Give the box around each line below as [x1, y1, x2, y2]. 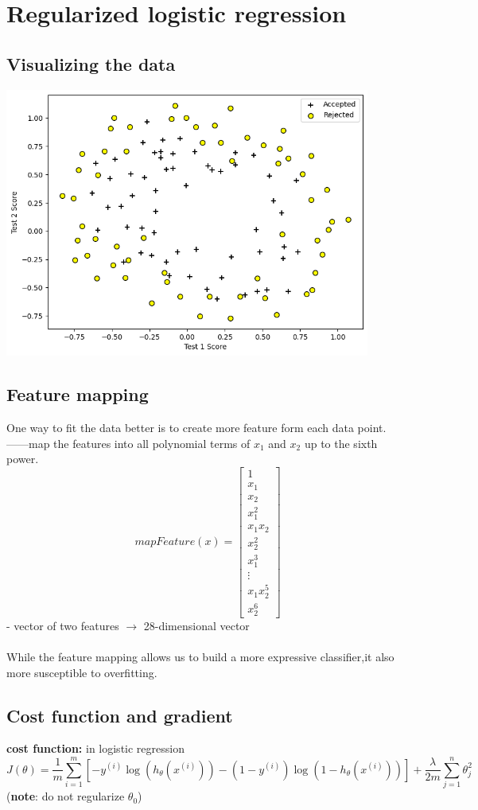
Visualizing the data [6, 51, 176, 76]
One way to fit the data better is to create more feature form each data [6, 419, 354, 436]
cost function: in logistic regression [6, 740, 185, 757]
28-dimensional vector [143, 617, 250, 633]
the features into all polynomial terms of [53, 434, 251, 451]
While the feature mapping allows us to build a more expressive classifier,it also [6, 648, 394, 665]
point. [357, 419, 387, 436]
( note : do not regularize [6, 788, 125, 804]
